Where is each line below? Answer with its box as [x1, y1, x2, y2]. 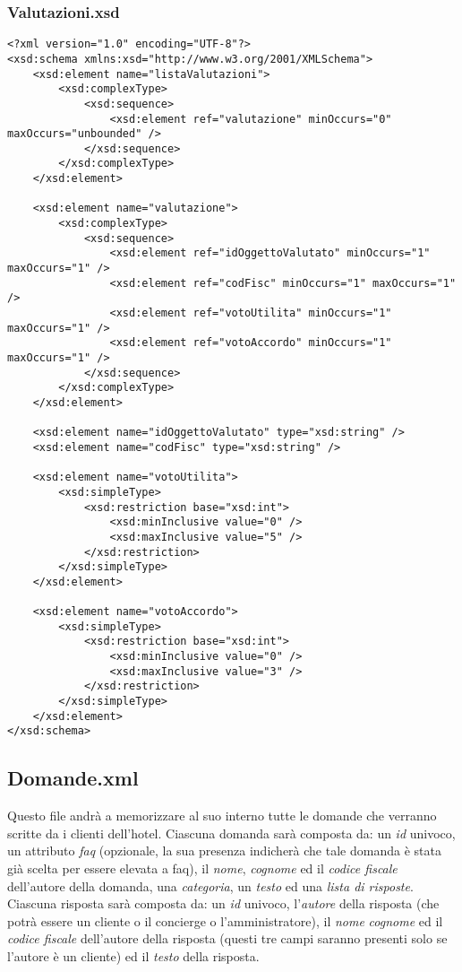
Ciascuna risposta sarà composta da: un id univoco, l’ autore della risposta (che [7, 894, 440, 913]
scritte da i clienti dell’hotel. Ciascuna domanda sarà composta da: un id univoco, [7, 823, 456, 842]
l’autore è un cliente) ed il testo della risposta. [7, 947, 260, 966]
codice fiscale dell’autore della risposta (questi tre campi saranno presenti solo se [7, 929, 448, 948]
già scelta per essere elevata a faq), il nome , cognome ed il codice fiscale [7, 859, 398, 878]
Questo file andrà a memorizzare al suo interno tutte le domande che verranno [7, 806, 437, 825]
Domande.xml [7, 764, 139, 792]
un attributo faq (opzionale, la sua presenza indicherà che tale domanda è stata [7, 841, 441, 860]
